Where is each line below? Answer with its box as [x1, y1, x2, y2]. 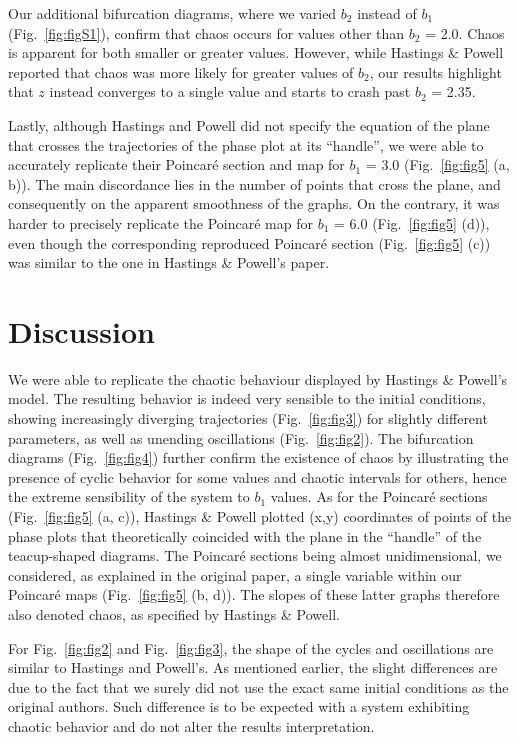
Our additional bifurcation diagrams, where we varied [8, 3, 337, 23]
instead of [357, 3, 417, 23]
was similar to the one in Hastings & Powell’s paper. [8, 252, 330, 273]
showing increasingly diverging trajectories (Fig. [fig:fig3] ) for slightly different [8, 408, 488, 429]
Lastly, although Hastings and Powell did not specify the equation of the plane [8, 114, 490, 135]
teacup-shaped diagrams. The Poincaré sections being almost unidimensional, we [8, 545, 502, 566]
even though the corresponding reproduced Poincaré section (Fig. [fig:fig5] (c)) [8, 232, 491, 253]
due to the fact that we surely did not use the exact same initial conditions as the [8, 676, 509, 697]
